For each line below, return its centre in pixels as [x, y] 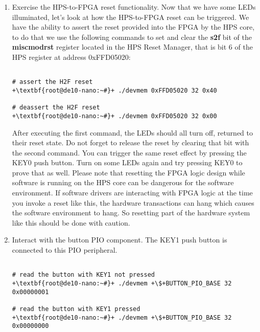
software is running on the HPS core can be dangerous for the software [123, 182]
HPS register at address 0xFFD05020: [71, 57]
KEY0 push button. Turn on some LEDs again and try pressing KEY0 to [127, 162]
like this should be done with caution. [71, 222]
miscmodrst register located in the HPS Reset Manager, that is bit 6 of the [132, 47]
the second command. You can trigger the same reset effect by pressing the [129, 152]
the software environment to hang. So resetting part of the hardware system [131, 213]
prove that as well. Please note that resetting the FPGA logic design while [128, 172]
